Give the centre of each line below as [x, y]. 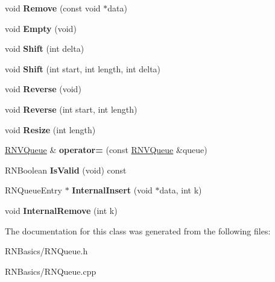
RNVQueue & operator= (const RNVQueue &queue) [106, 150]
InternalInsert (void [112, 190]
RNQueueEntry [33, 190]
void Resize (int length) [50, 129]
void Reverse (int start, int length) [71, 109]
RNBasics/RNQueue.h [46, 251]
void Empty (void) [41, 28]
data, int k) [181, 190]
